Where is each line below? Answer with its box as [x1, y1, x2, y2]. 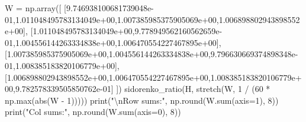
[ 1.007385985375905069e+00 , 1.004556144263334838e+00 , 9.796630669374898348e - [5, 48, 298, 60]
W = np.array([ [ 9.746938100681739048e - [5, 2, 154, 14]
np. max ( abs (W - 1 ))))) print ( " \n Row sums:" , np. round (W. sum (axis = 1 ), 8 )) [5, 94, 279, 106]
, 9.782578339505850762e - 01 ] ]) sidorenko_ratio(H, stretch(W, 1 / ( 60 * [13, 83, 270, 95]
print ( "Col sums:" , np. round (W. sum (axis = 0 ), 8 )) [5, 105, 181, 118]
